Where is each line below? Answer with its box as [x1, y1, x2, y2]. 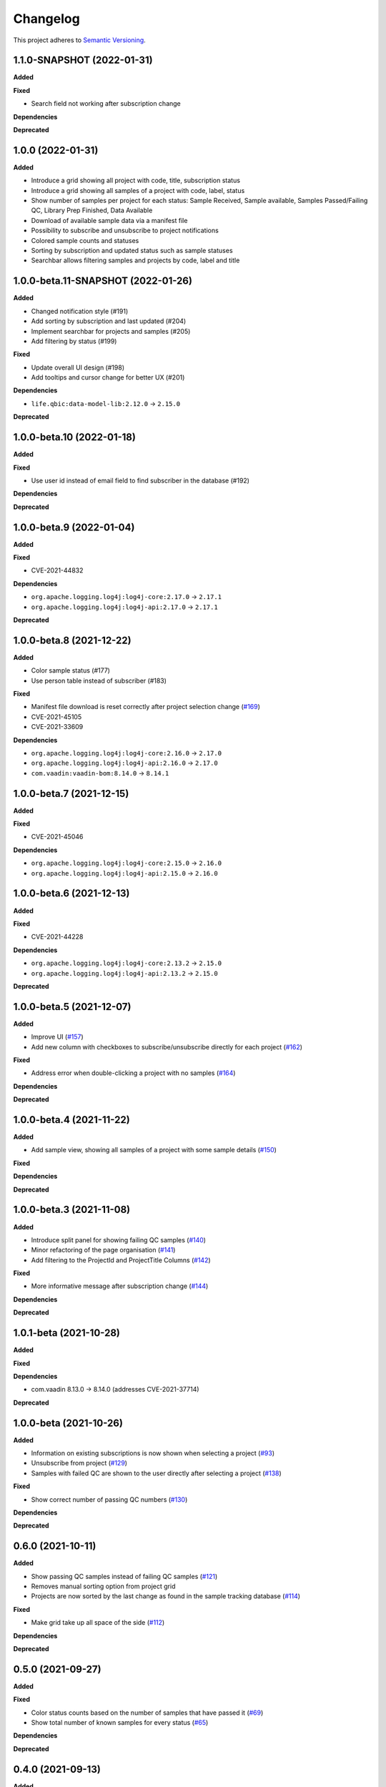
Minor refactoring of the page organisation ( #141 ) [31, 1246, 176, 1254]
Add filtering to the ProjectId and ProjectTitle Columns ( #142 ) [31, 1255, 211, 1264]
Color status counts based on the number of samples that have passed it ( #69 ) [31, 1708, 264, 1717]
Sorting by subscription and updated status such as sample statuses [31, 247, 233, 255]
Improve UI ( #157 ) [31, 1033, 84, 1041]
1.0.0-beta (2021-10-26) [13, 1417, 123, 1429]
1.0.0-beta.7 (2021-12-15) [13, 787, 129, 800]
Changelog [13, 11, 80, 26]
